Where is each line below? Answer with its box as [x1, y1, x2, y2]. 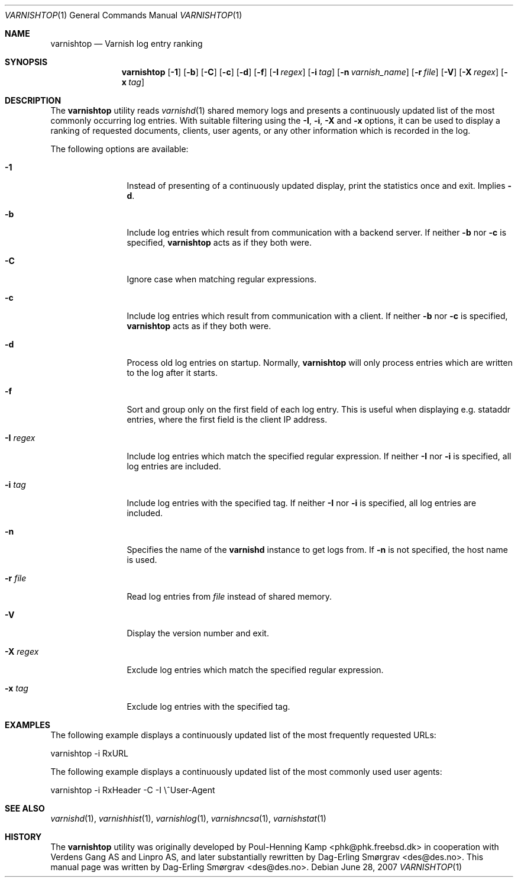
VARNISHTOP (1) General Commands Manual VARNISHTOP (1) [5, 10, 242, 20]
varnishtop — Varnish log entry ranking [50, 38, 203, 49]
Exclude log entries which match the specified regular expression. [127, 665, 384, 675]
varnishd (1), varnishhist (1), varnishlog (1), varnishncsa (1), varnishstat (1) [50, 813, 326, 823]
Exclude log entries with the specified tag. [127, 701, 290, 712]
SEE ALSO [5, 803, 45, 813]
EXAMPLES [5, 720, 50, 730]
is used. [127, 555, 157, 565]
